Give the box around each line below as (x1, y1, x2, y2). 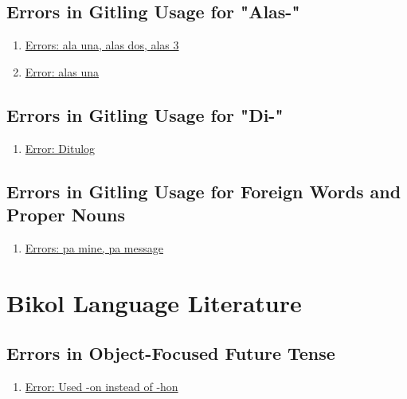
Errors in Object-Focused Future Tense (6, 341, 335, 366)
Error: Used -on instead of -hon (25, 377, 178, 394)
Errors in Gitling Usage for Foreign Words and (6, 178, 401, 203)
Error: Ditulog (25, 139, 96, 156)
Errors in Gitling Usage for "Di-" (6, 102, 284, 127)
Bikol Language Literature (6, 286, 302, 319)
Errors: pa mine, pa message (25, 239, 163, 256)
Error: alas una (25, 63, 99, 80)
